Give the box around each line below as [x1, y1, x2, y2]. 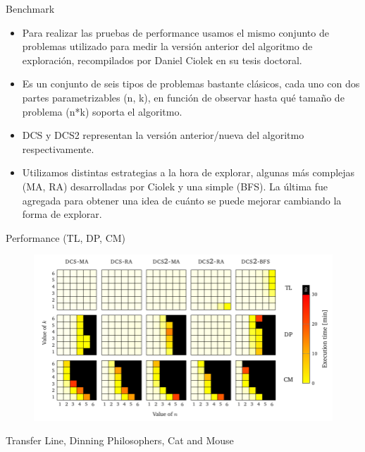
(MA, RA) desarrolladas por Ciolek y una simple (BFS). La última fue [22, 178, 328, 193]
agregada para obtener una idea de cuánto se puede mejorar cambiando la [22, 193, 342, 207]
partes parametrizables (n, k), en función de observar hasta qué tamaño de [22, 90, 345, 104]
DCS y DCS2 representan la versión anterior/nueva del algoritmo [22, 128, 304, 142]
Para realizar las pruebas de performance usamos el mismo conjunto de [22, 25, 329, 39]
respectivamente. [22, 141, 94, 156]
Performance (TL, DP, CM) [6, 230, 126, 245]
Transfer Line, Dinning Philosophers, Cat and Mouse [6, 433, 234, 448]
